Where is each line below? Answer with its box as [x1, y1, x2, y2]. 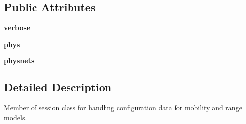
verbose [4, 23, 31, 33]
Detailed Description [4, 79, 112, 95]
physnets [4, 55, 35, 66]
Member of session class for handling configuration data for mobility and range [4, 102, 242, 113]
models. [4, 112, 27, 122]
